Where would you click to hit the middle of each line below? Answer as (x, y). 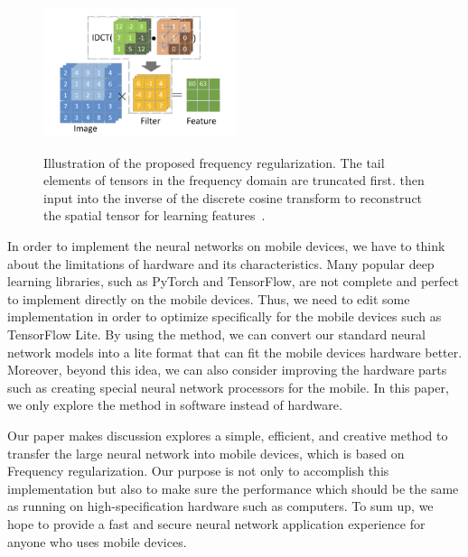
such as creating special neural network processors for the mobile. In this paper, (228, 387)
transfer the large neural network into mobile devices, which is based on (206, 453)
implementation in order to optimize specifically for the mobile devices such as (225, 316)
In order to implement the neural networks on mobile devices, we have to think (226, 246)
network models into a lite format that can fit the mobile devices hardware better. (235, 352)
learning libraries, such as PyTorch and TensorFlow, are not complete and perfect (233, 281)
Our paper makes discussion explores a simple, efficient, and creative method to (228, 435)
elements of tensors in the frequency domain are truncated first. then (234, 180)
